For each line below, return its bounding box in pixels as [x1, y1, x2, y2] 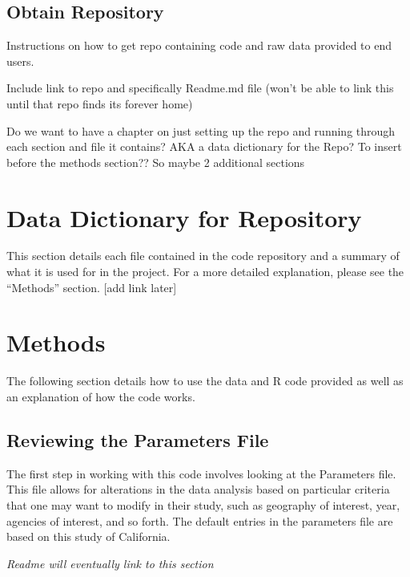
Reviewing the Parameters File [6, 427, 269, 452]
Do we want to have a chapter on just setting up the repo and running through [6, 122, 396, 139]
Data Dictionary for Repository [6, 201, 362, 234]
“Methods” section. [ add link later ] [6, 278, 177, 295]
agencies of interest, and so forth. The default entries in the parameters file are [6, 512, 393, 529]
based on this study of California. [6, 528, 171, 545]
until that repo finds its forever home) [6, 95, 193, 112]
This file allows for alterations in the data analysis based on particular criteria [6, 481, 390, 498]
